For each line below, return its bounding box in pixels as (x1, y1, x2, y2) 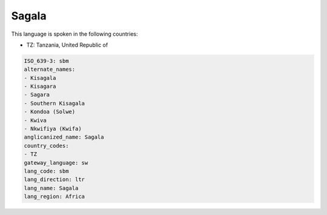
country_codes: (24, 142, 69, 149)
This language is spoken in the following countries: (11, 30, 138, 38)
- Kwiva (24, 117, 47, 124)
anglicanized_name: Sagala (24, 134, 104, 141)
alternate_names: (24, 66, 76, 73)
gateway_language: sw (24, 159, 88, 166)
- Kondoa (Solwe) (24, 108, 76, 115)
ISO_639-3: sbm (24, 58, 69, 64)
